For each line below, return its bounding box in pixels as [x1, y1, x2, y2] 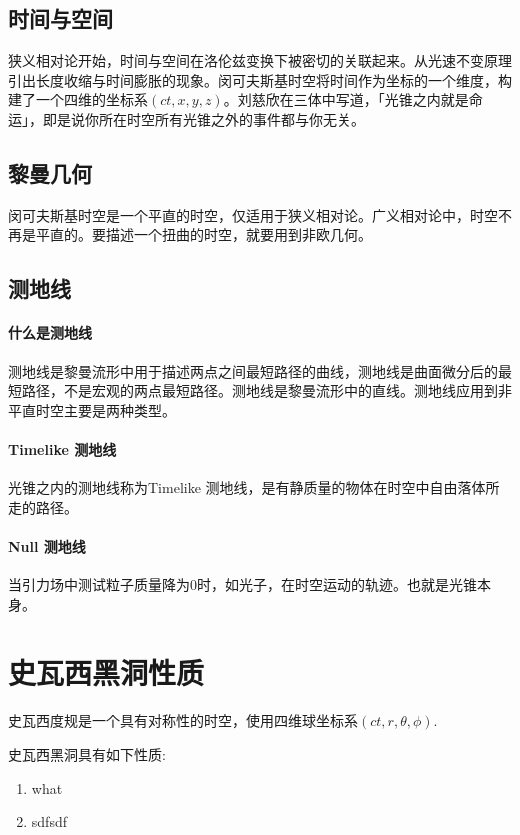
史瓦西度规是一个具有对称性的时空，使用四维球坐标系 [8, 710, 358, 731]
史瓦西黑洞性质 [8, 652, 205, 693]
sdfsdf [31, 811, 67, 832]
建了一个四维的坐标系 [8, 89, 148, 110]
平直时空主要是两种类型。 [8, 399, 176, 420]
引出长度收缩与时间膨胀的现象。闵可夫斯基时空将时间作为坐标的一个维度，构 [8, 69, 512, 90]
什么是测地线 [8, 322, 92, 343]
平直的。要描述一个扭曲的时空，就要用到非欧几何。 [35, 224, 372, 245]
